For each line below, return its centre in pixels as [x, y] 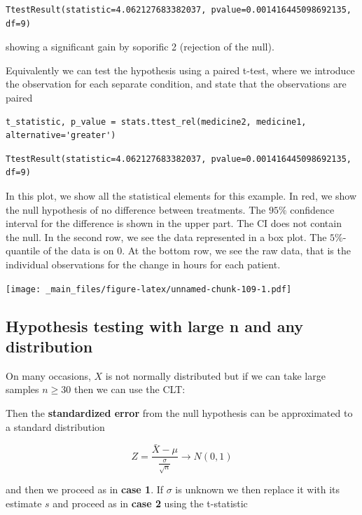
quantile [23, 250]
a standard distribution [55, 426]
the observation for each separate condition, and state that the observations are [176, 84]
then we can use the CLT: [130, 389]
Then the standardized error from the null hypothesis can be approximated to [179, 412]
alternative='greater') [61, 136]
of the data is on [78, 250]
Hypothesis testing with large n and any [154, 325]
